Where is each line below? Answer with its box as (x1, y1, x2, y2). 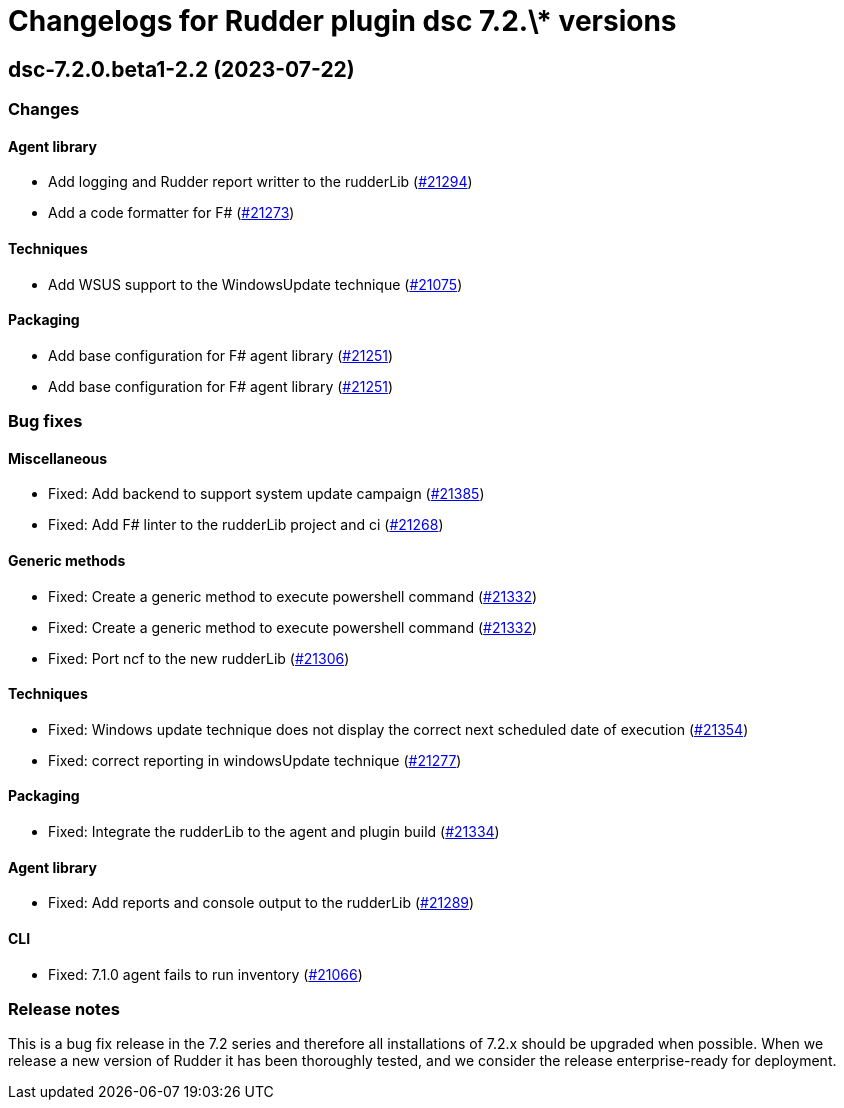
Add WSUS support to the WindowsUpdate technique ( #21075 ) (48, 275, 463, 293)
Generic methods (8, 552, 126, 570)
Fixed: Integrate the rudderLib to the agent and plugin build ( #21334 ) (48, 823, 500, 841)
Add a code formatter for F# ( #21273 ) (48, 204, 295, 222)
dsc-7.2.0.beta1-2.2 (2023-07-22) (8, 56, 355, 82)
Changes (8, 99, 80, 120)
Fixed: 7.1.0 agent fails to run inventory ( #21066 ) (48, 965, 363, 983)
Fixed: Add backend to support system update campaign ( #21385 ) (48, 485, 485, 503)
